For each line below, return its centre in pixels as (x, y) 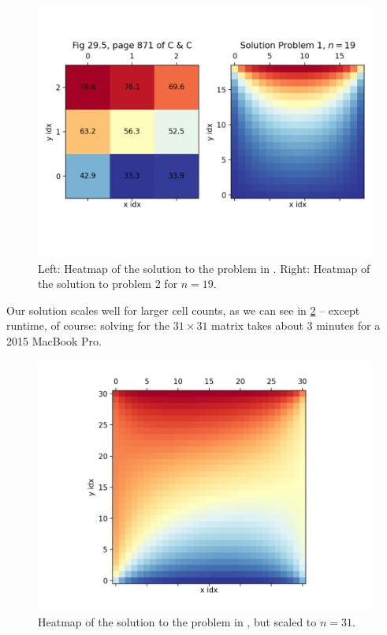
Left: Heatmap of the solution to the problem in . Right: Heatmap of (204, 268)
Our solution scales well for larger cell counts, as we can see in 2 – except (183, 310)
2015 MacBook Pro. (54, 340)
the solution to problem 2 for (108, 284)
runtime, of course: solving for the (88, 325)
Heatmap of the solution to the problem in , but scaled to (177, 622)
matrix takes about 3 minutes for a (296, 325)
